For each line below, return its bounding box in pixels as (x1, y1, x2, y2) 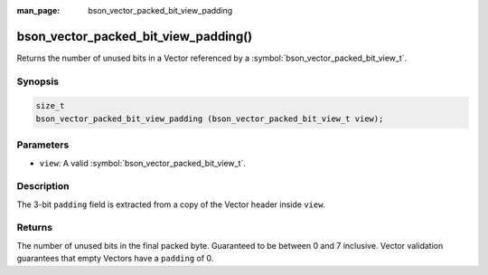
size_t (35, 100, 65, 111)
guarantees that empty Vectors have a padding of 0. (16, 253, 214, 264)
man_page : (16, 5, 61, 15)
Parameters (16, 138, 70, 151)
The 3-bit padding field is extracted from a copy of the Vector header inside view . (16, 199, 325, 210)
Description (16, 180, 70, 193)
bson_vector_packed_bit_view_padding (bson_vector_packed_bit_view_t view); (35, 113, 384, 124)
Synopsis (16, 75, 59, 88)
